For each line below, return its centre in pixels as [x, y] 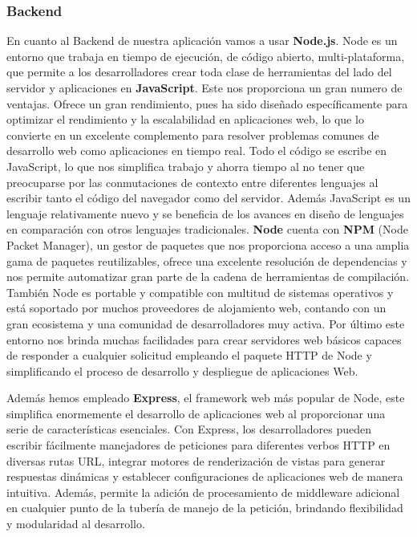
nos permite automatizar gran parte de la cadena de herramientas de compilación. [208, 277]
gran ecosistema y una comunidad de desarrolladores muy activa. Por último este [206, 323]
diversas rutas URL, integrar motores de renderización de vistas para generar [196, 460]
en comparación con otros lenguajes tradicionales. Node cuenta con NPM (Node [207, 229]
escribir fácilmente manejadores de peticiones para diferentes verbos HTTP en [198, 445]
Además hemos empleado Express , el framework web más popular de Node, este [206, 398]
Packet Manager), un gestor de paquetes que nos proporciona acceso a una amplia [208, 244]
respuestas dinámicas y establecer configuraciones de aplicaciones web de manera [205, 476]
